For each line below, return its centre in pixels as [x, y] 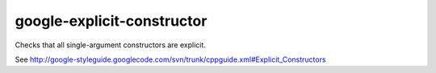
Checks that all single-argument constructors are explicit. [110, 45]
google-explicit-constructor [111, 21]
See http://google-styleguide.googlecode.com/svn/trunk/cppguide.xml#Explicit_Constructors [170, 59]
